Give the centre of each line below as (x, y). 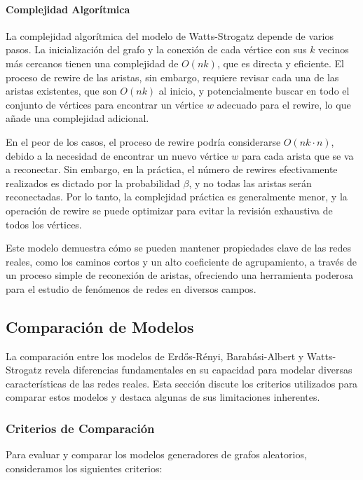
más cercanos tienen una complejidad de (92, 63)
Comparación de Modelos (100, 326)
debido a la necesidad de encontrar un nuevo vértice (117, 155)
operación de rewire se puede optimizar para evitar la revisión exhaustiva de (169, 210)
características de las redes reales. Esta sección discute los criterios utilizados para (182, 383)
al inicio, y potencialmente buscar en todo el (254, 91)
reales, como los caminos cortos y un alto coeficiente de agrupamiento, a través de (181, 261)
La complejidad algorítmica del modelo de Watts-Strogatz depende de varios (170, 35)
